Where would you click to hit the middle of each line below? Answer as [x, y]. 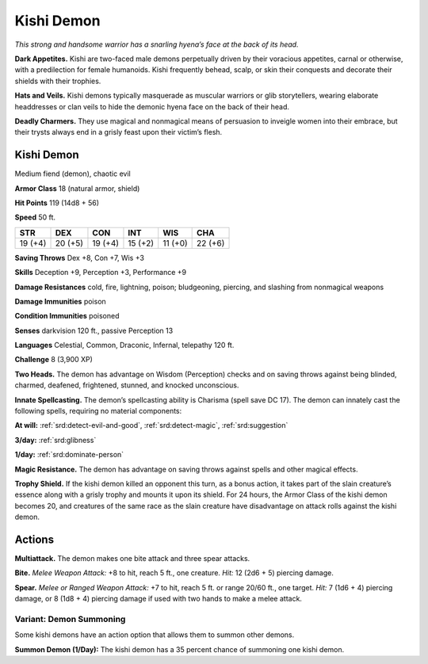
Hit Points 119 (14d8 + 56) [57, 203]
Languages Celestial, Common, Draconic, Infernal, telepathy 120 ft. [124, 345]
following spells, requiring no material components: [98, 411]
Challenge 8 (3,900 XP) [53, 360]
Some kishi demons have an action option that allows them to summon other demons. [155, 635]
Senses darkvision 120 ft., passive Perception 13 [94, 330]
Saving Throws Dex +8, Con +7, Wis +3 [79, 258]
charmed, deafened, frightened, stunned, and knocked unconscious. [127, 385]
